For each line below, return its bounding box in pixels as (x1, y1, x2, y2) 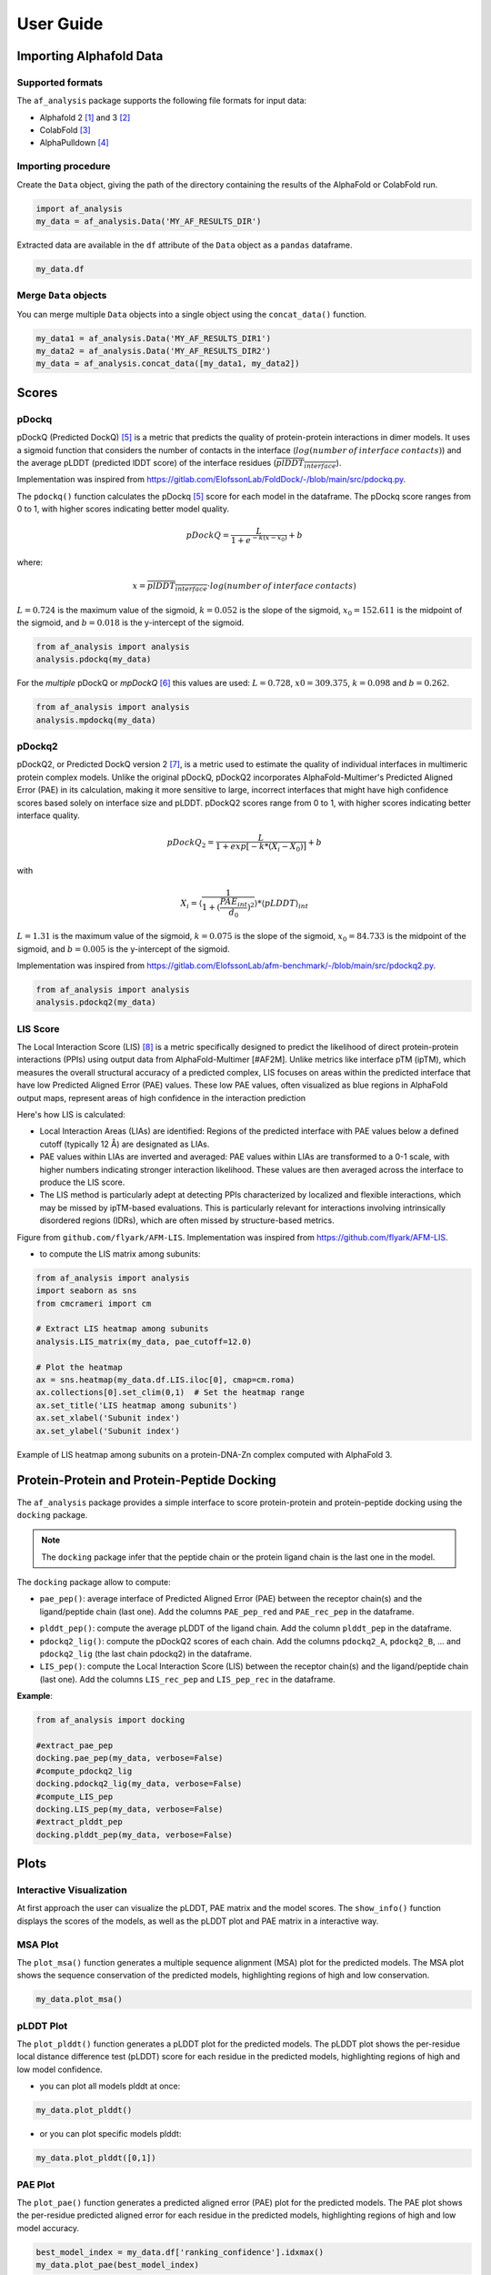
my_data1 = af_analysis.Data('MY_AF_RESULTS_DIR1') (35, 333, 272, 343)
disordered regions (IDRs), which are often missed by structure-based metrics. (39, 1215, 336, 1226)
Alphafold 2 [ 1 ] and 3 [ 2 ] (39, 112, 131, 123)
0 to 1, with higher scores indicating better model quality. (16, 503, 229, 514)
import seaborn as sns (35, 1286, 137, 1296)
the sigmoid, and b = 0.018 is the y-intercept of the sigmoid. (16, 617, 245, 628)
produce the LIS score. (39, 1177, 125, 1188)
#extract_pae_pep (35, 1740, 114, 1751)
